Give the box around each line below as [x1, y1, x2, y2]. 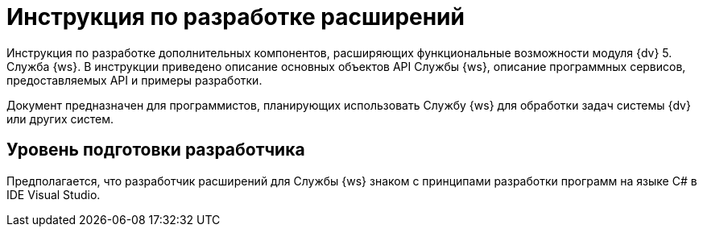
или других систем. [6, 111, 114, 126]
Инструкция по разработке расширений [6, 3, 465, 31]
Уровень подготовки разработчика [6, 139, 305, 160]
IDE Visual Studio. [6, 187, 101, 202]
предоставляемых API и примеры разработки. [6, 73, 263, 87]
